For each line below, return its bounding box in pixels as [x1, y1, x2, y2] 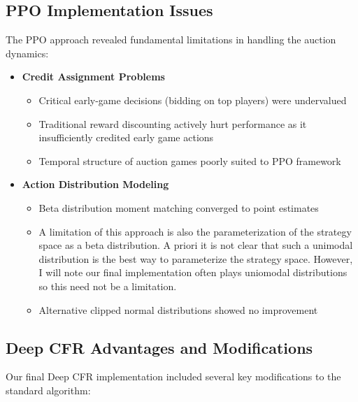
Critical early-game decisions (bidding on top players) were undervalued [38, 92, 347, 107]
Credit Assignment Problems [22, 69, 165, 84]
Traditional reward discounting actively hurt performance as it [38, 116, 307, 131]
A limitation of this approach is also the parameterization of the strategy [38, 224, 352, 238]
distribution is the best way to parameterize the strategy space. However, [38, 251, 353, 266]
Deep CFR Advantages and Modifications [6, 336, 313, 358]
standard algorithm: [6, 382, 91, 397]
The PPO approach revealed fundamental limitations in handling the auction [6, 32, 336, 47]
